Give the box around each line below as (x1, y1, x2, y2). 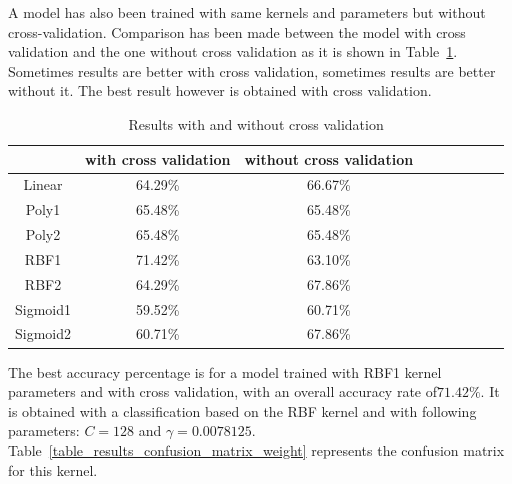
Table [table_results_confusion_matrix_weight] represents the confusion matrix (8, 439, 505, 460)
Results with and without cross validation (128, 113, 384, 134)
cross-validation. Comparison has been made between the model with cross (8, 21, 466, 42)
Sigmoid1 (15, 298, 72, 319)
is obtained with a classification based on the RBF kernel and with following (8, 400, 477, 421)
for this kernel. (8, 459, 98, 480)
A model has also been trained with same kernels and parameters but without (8, 2, 486, 22)
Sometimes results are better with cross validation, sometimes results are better (8, 60, 496, 81)
